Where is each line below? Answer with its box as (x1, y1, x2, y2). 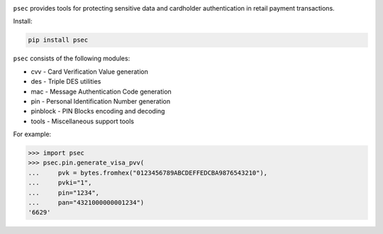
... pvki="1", (28, 179, 92, 187)
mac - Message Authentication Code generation (30, 87, 172, 96)
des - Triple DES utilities (30, 77, 101, 86)
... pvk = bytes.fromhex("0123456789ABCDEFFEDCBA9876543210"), (28, 169, 268, 177)
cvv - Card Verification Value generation (30, 67, 148, 76)
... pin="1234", (28, 189, 99, 196)
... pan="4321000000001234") (28, 199, 145, 207)
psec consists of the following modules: (13, 54, 131, 63)
